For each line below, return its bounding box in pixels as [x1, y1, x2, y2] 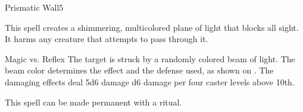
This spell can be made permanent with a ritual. [5, 95, 182, 108]
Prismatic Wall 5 [5, 1, 64, 13]
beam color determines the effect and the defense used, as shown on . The [5, 64, 274, 76]
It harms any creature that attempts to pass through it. [5, 33, 208, 45]
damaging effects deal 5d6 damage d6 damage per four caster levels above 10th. [5, 75, 295, 88]
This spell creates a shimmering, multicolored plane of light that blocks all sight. [5, 21, 299, 33]
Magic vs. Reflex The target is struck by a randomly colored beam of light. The [5, 52, 295, 65]
